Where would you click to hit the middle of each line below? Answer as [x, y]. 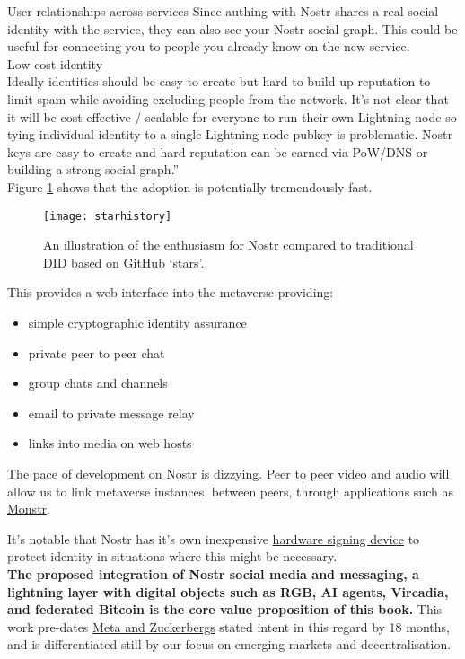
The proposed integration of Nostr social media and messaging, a [213, 573]
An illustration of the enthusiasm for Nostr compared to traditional [228, 245]
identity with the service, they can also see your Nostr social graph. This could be [232, 28]
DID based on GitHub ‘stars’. [124, 262]
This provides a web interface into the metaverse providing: [171, 292]
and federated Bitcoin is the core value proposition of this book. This [225, 609]
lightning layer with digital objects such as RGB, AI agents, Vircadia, [228, 591]
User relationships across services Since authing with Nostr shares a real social [223, 11]
